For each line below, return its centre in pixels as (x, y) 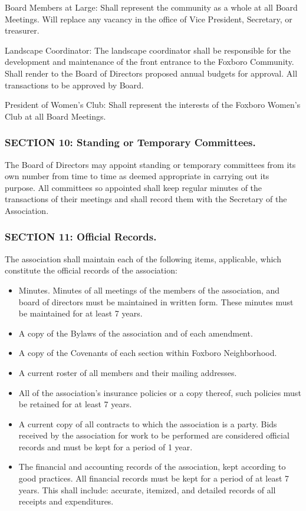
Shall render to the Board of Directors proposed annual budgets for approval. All (151, 73)
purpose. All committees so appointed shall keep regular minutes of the (134, 187)
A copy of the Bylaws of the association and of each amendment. (136, 333)
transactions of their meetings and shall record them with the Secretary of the (146, 199)
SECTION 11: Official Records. (81, 237)
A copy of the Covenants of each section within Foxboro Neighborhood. (148, 353)
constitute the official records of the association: (91, 270)
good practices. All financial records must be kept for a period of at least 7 (154, 478)
